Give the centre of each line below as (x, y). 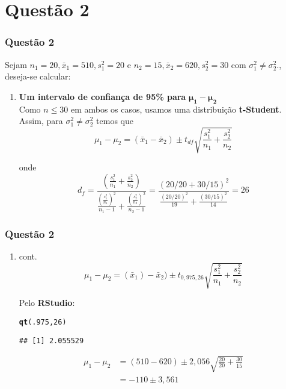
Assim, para (41, 121)
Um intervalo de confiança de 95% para (102, 96)
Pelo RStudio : (47, 303)
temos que (115, 121)
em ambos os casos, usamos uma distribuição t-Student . (176, 109)
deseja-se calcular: (38, 76)
